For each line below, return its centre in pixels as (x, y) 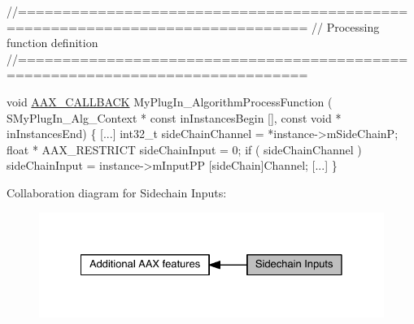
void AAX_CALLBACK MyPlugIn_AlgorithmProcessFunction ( (170, 101)
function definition (52, 43)
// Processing (346, 26)
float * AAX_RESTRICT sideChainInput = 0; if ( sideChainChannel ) (184, 149)
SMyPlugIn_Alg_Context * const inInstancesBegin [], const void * (174, 117)
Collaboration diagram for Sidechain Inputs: (117, 192)
